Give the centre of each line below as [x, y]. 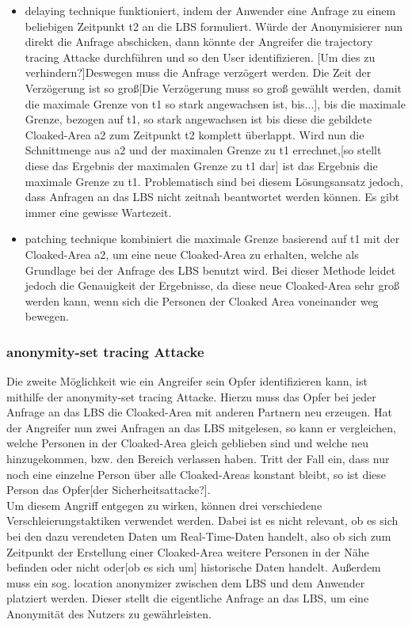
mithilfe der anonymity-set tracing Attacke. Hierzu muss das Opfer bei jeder [191, 396]
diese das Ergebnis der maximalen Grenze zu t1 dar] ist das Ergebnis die [201, 165]
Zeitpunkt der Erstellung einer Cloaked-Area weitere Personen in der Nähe [188, 551]
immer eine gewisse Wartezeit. [98, 212]
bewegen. [47, 316]
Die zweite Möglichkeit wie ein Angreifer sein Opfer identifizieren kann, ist [187, 381]
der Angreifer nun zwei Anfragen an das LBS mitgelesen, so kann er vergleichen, [201, 427]
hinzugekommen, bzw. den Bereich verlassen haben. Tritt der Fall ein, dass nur [198, 459]
